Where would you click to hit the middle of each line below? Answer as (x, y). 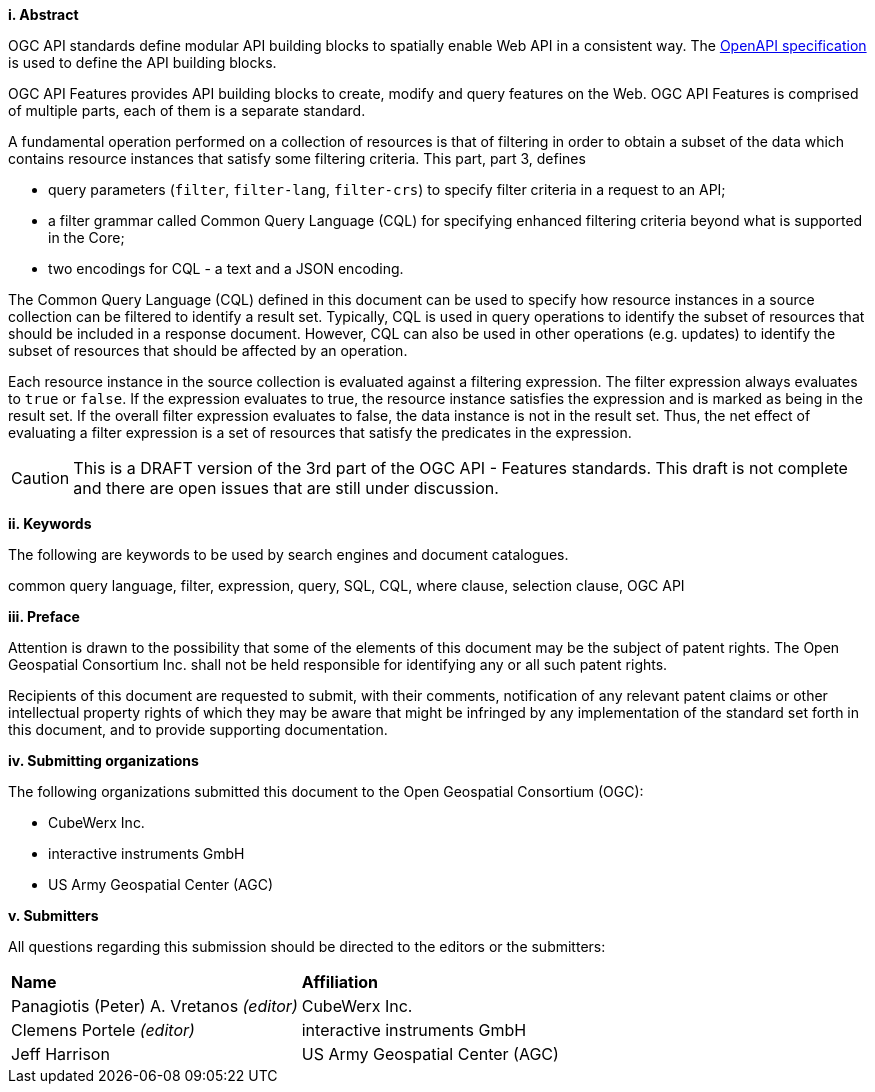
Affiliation (339, 982)
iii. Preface (44, 616)
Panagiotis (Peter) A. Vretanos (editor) (154, 1006)
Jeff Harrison (60, 1054)
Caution (40, 478)
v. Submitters (53, 915)
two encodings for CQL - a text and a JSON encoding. (226, 268)
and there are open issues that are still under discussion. (286, 488)
